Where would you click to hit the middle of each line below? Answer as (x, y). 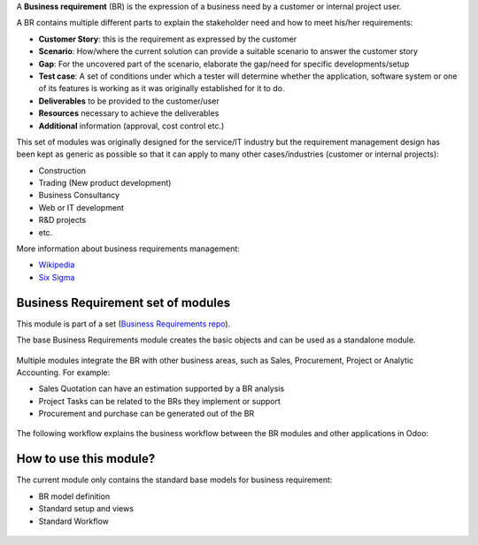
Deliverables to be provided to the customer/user (129, 101)
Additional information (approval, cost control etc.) (131, 126)
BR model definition (74, 496)
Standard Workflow (74, 521)
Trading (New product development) (105, 183)
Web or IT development (81, 207)
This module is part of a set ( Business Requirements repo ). (123, 324)
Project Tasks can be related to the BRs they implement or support (159, 401)
